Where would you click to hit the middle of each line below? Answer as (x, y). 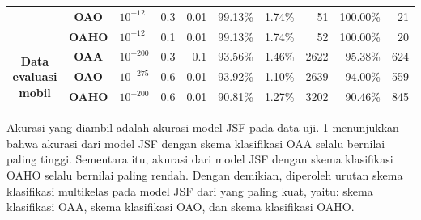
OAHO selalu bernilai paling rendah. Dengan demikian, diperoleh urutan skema (205, 175)
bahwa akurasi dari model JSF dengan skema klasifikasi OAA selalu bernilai (196, 143)
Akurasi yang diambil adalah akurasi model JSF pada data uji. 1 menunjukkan (203, 127)
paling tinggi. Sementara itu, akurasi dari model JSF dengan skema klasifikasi (200, 159)
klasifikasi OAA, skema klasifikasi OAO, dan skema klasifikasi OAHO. (181, 207)
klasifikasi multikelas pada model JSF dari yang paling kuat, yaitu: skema (190, 190)
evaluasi (35, 76)
